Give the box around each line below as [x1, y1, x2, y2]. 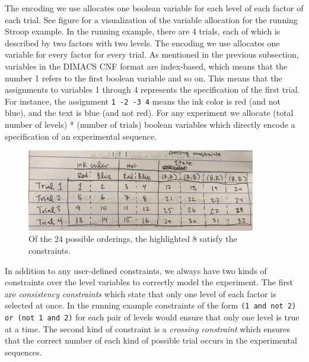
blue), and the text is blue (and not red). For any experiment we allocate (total [5, 106, 294, 119]
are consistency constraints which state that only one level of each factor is [5, 287, 276, 300]
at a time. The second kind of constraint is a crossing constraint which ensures [5, 322, 290, 335]
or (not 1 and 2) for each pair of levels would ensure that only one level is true [5, 311, 300, 323]
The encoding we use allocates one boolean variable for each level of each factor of [5, 2, 304, 14]
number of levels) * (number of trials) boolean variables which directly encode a [5, 118, 295, 130]
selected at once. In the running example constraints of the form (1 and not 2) [5, 299, 297, 311]
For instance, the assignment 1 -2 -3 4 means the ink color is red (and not [5, 95, 281, 107]
